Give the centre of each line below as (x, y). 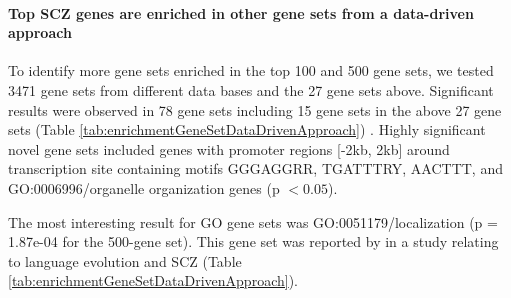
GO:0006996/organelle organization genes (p (144, 187)
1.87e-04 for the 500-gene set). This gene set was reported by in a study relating (253, 241)
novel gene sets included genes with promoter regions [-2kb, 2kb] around (229, 148)
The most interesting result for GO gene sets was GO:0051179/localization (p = (253, 221)
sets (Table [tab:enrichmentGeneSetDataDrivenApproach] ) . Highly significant (247, 129)
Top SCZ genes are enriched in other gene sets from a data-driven (241, 12)
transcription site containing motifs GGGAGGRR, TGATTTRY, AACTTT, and (255, 168)
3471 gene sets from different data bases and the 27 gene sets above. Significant (251, 89)
